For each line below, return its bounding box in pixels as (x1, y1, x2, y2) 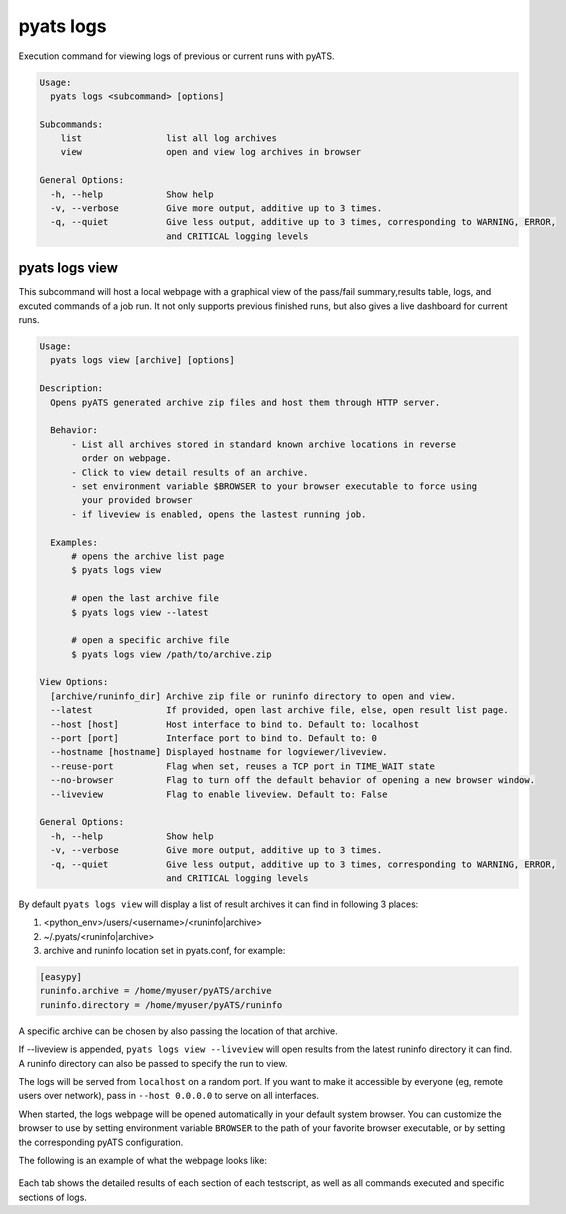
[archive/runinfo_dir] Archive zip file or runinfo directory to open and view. (50, 690, 457, 702)
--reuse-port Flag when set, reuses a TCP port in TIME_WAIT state (50, 760, 435, 772)
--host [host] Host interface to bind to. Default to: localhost (50, 718, 420, 730)
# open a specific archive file (71, 635, 230, 646)
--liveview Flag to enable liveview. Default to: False (50, 788, 388, 800)
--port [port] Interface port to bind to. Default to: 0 (50, 733, 378, 744)
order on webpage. (81, 453, 172, 464)
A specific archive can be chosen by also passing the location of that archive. (18, 1025, 339, 1037)
